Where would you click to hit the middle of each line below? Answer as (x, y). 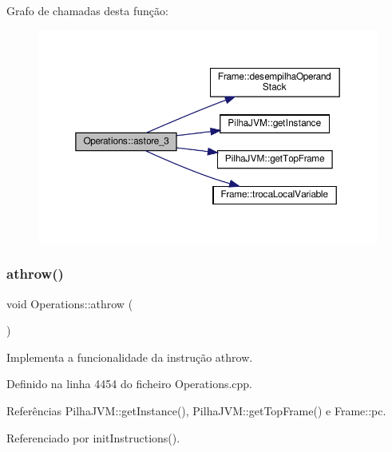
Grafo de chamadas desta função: (87, 10)
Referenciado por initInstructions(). (93, 437)
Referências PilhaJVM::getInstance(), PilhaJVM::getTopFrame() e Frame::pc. (196, 411)
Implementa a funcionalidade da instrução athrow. (130, 357)
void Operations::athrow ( (70, 303)
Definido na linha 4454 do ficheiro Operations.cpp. (130, 384)
